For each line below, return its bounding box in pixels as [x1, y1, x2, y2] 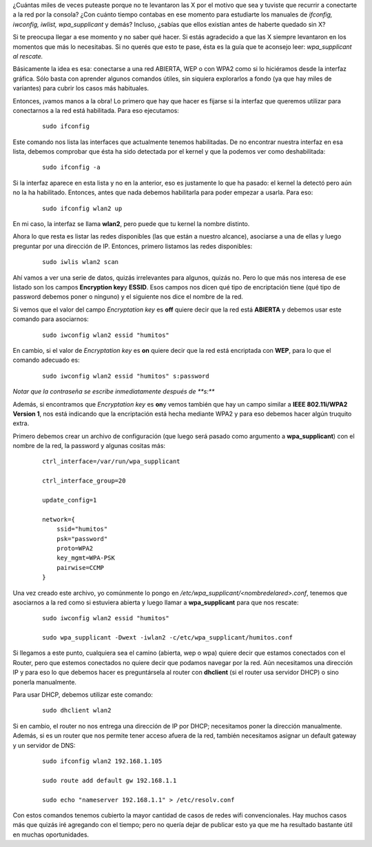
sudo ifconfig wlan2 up [42, 204, 123, 212]
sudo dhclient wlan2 [42, 706, 112, 715]
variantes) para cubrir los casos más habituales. [12, 84, 149, 92]
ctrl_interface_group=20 [42, 477, 126, 485]
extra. [12, 419, 30, 427]
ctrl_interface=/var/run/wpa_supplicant [42, 458, 180, 465]
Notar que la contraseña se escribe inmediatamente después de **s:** [12, 387, 215, 396]
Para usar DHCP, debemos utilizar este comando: [12, 691, 153, 699]
